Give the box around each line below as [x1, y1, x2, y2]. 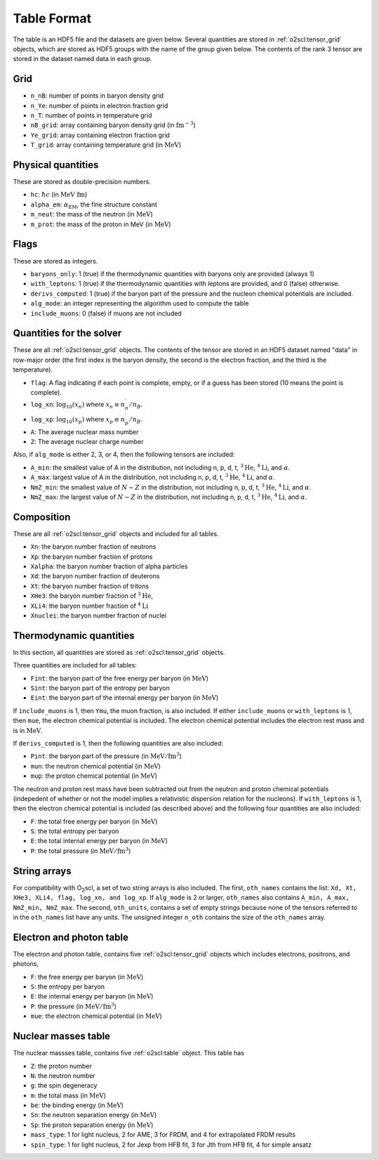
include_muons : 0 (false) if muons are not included [30, 309, 182, 318]
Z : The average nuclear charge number [30, 437, 144, 445]
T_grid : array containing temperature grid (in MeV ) [30, 141, 182, 149]
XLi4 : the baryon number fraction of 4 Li [30, 601, 149, 610]
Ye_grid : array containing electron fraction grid [30, 131, 170, 139]
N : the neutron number [30, 1071, 96, 1080]
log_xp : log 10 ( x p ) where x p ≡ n [30, 415, 126, 425]
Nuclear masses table [13, 1030, 111, 1043]
